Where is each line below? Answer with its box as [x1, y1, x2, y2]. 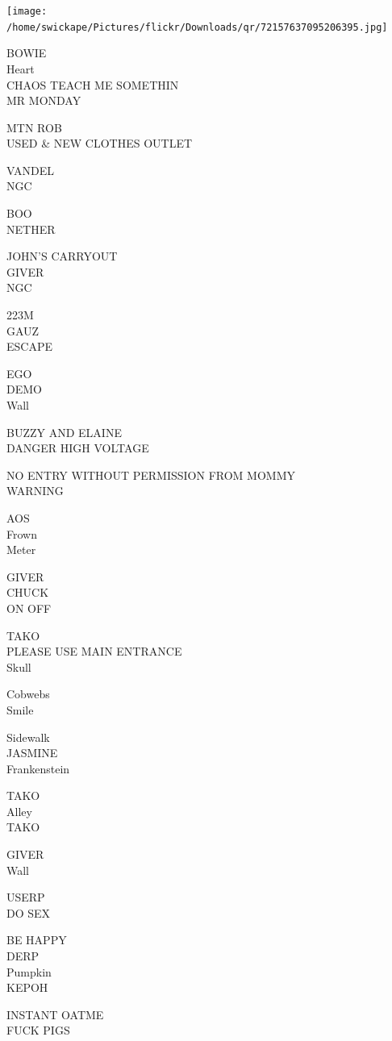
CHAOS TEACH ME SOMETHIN [6, 76, 179, 93]
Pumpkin [6, 963, 52, 980]
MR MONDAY [6, 92, 81, 109]
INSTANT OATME [6, 1006, 104, 1022]
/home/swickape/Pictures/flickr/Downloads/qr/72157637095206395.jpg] [6, 21, 388, 33]
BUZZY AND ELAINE [6, 423, 122, 440]
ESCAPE [6, 338, 52, 355]
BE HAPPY [6, 931, 67, 948]
